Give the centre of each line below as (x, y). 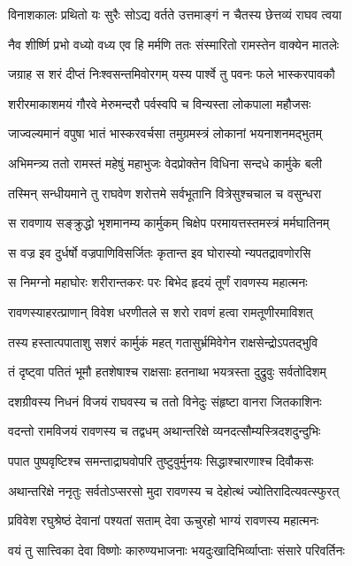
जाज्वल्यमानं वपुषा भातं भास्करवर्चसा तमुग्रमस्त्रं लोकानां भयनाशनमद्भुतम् (165, 133)
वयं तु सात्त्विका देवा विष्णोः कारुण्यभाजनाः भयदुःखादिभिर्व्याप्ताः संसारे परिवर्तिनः (176, 550)
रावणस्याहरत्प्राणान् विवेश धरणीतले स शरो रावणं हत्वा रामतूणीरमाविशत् (161, 311)
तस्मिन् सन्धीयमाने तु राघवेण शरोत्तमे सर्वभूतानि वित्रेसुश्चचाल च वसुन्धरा (165, 193)
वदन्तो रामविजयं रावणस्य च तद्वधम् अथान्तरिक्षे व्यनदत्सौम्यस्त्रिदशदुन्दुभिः (165, 431)
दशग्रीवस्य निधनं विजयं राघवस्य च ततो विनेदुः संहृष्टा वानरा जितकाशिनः (165, 401)
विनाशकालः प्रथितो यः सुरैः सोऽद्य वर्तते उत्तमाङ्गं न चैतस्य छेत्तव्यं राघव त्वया (175, 14)
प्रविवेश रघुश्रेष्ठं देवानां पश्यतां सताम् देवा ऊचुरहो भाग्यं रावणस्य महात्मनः (164, 520)
